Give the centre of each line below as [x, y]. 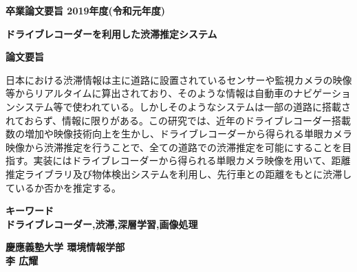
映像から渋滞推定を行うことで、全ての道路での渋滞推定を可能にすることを [174, 147]
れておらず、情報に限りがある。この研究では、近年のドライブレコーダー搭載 [178, 120]
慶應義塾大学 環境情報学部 [65, 247]
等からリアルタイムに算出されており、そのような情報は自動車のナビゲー [169, 93]
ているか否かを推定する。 [63, 187]
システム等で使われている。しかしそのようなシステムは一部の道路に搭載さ [183, 106]
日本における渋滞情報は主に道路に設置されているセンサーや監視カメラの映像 [179, 79]
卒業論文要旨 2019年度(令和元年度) [86, 10]
